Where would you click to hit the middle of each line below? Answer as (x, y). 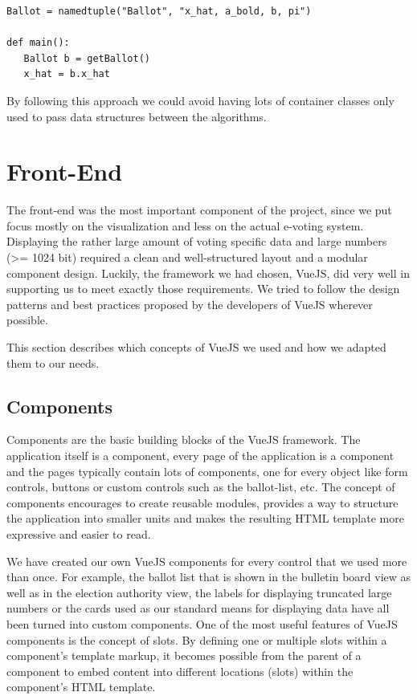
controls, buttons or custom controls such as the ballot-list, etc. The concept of (201, 487)
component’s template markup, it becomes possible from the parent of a (184, 655)
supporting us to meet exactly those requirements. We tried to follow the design (203, 289)
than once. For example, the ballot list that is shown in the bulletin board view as (209, 577)
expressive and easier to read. (79, 533)
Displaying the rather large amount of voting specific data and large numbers (197, 241)
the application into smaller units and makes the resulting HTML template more (205, 518)
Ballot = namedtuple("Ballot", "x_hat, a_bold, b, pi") (159, 11)
